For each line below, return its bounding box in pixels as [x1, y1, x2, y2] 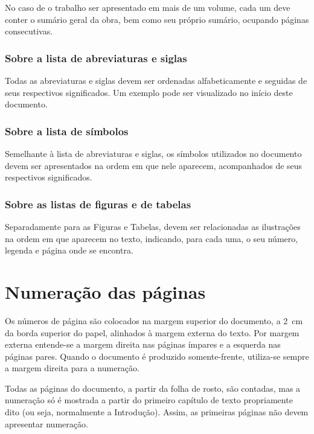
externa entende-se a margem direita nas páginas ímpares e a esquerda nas [5, 338, 281, 351]
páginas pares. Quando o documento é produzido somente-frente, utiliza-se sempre [5, 349, 309, 362]
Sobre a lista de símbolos [5, 123, 129, 138]
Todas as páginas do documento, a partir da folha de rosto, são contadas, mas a [5, 381, 301, 394]
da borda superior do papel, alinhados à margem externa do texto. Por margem [5, 326, 300, 339]
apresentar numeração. [5, 417, 88, 430]
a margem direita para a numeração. [5, 362, 139, 374]
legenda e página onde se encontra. [5, 244, 133, 257]
